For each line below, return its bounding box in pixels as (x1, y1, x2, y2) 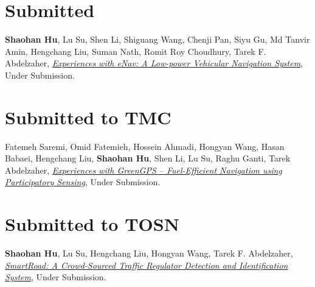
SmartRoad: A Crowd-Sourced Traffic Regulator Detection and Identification (5, 258, 288, 271)
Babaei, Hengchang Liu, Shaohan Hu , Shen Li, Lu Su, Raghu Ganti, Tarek (5, 152, 291, 165)
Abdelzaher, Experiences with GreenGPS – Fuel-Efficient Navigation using (5, 163, 282, 176)
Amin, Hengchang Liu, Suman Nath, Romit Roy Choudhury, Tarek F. (5, 44, 266, 57)
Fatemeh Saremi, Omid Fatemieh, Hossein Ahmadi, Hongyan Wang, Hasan (5, 140, 285, 152)
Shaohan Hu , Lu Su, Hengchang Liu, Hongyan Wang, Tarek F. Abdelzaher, (5, 247, 293, 260)
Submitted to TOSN (5, 211, 179, 236)
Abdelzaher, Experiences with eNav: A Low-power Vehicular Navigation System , (5, 57, 303, 69)
